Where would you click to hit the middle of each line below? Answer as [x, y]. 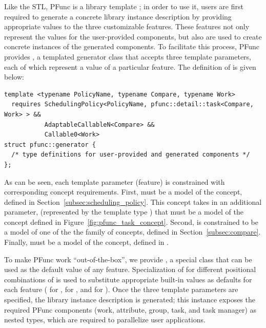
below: [14, 77]
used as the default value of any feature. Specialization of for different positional [130, 269]
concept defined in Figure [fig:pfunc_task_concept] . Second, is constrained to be [131, 221]
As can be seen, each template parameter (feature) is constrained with [115, 181]
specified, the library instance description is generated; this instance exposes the [130, 300]
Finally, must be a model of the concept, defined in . [87, 242]
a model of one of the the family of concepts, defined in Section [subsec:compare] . [132, 232]
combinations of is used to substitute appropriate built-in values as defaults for [128, 279]
